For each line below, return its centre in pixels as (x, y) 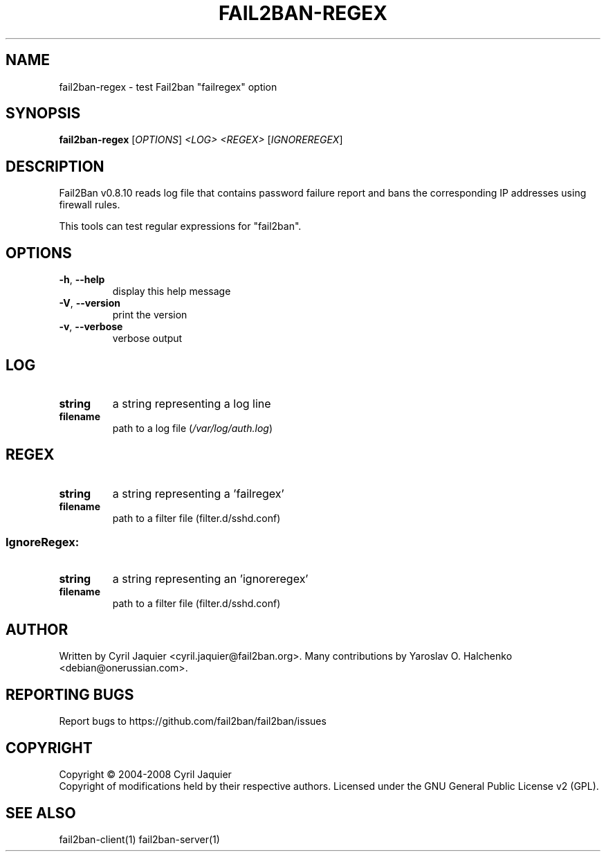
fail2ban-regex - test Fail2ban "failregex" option (168, 87)
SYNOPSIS (43, 114)
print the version (150, 315)
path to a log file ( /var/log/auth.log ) (192, 428)
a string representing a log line (192, 403)
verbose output (147, 339)
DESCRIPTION (55, 166)
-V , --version (90, 303)
